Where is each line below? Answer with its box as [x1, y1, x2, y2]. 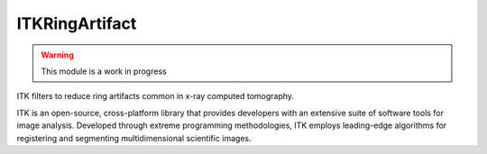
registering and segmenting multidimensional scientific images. [16, 132, 252, 143]
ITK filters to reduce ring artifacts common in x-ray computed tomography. [16, 91, 295, 102]
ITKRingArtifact [16, 14, 137, 33]
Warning [41, 50, 74, 60]
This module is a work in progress [41, 66, 167, 77]
